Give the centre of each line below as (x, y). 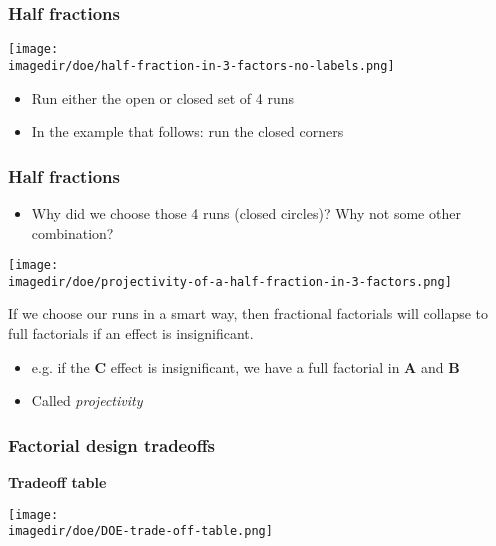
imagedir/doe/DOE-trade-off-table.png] (140, 531)
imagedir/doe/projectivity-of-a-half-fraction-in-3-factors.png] (230, 281)
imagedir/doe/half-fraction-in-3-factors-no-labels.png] (201, 65)
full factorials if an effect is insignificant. (131, 333)
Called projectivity (87, 400)
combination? (72, 232)
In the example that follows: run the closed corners (187, 131)
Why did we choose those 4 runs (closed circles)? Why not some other (246, 212)
